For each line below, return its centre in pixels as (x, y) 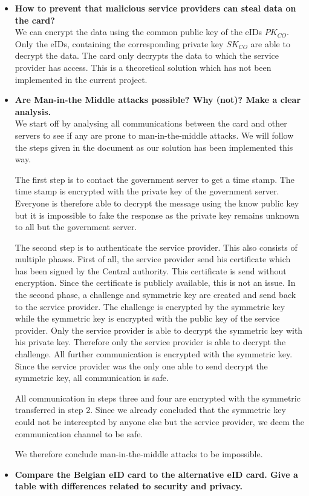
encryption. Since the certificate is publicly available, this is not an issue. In (155, 283)
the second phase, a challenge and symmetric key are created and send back (155, 295)
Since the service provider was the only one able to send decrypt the (141, 365)
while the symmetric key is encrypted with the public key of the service (147, 318)
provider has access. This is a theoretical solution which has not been (143, 67)
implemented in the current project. (81, 79)
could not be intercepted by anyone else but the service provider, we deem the (160, 422)
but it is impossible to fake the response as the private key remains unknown (157, 215)
